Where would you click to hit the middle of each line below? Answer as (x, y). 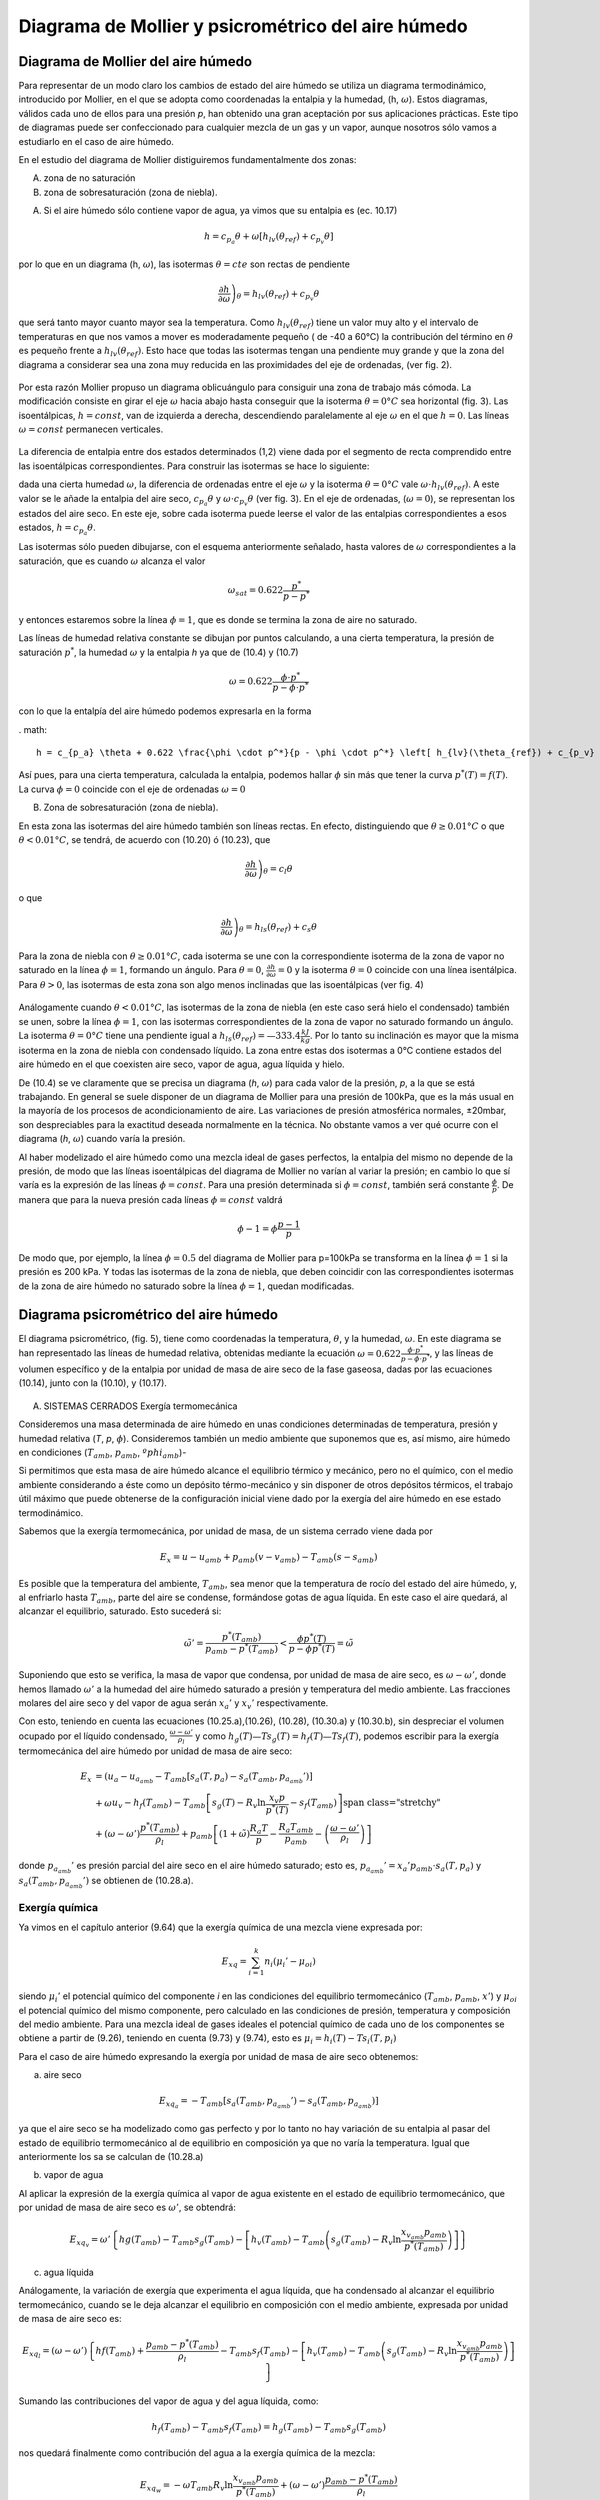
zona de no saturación (89, 178)
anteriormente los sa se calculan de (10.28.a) (111, 2157)
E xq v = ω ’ (90, 2241)
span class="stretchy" (392, 1803)
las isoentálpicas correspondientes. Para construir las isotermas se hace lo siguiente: (194, 466)
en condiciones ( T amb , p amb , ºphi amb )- (102, 1453)
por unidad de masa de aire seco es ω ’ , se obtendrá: (127, 2207)
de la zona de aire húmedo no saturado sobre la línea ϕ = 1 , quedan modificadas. (186, 1286)
